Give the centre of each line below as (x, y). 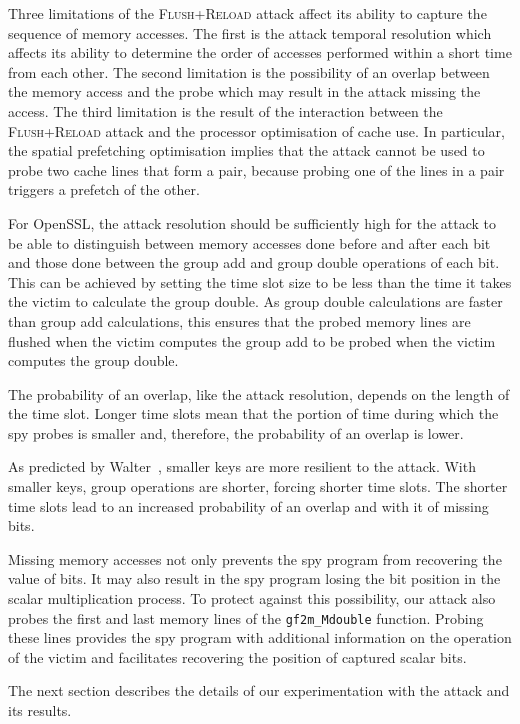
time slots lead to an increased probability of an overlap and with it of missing (248, 505)
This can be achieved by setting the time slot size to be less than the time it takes (260, 281)
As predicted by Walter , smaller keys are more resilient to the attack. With (242, 466)
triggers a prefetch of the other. (104, 189)
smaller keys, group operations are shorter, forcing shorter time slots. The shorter (258, 486)
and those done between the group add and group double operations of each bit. (254, 262)
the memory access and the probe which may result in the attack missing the (244, 91)
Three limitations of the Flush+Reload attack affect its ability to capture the (247, 13)
